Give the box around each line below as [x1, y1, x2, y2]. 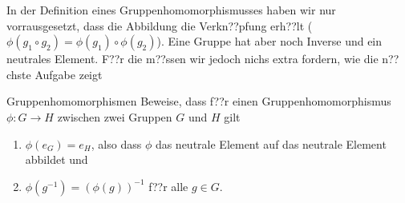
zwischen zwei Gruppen [57, 108, 172, 125]
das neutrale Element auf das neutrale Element [155, 135, 387, 152]
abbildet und [25, 151, 88, 168]
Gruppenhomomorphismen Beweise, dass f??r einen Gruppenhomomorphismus [6, 93, 391, 109]
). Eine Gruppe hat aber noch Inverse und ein [156, 33, 383, 50]
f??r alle [148, 177, 188, 194]
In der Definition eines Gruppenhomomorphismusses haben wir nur [6, 2, 336, 18]
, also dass [91, 135, 142, 152]
